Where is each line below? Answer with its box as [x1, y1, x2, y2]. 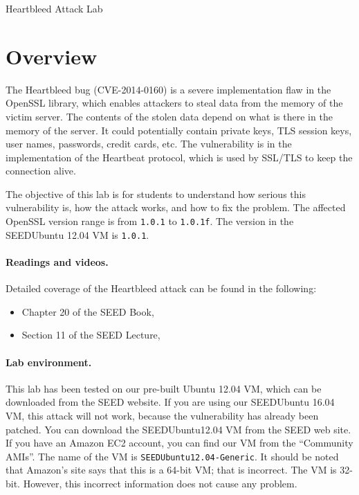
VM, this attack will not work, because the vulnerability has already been [6, 408, 319, 422]
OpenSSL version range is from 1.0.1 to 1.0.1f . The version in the [6, 214, 294, 228]
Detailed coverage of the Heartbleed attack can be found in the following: [6, 281, 317, 296]
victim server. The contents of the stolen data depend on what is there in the [6, 109, 333, 123]
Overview [6, 42, 98, 70]
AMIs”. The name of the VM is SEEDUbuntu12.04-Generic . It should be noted [6, 449, 339, 463]
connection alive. [6, 163, 76, 178]
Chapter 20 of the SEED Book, [21, 304, 154, 318]
